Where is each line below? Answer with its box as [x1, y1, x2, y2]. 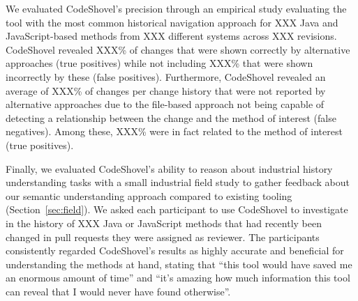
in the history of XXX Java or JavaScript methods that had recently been [6, 215, 322, 230]
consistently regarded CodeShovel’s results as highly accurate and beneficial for [6, 243, 344, 258]
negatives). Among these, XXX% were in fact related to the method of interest [6, 124, 343, 139]
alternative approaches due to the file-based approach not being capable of [6, 97, 325, 111]
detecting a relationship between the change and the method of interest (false [6, 110, 336, 125]
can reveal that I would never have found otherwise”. [6, 284, 231, 298]
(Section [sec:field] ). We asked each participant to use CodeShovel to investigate [6, 202, 348, 217]
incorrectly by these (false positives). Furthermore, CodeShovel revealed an [6, 69, 326, 84]
